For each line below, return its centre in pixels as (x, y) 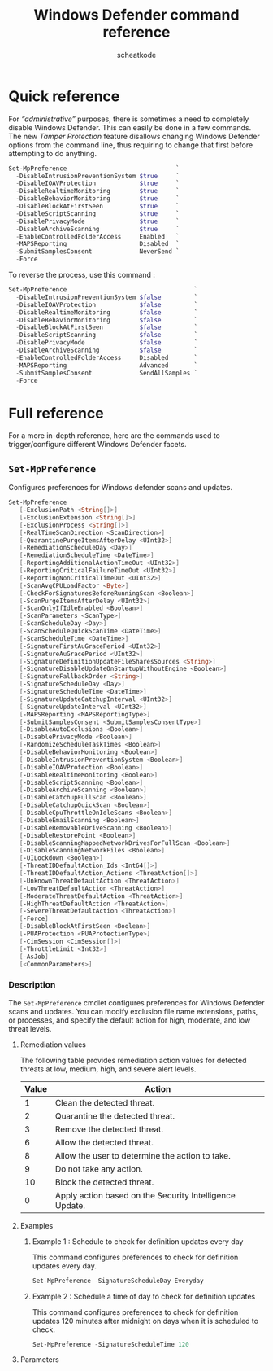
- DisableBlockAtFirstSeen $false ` (107, 327)
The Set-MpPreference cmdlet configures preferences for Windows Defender (136, 1002)
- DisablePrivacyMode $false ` (107, 343)
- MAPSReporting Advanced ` (107, 365)
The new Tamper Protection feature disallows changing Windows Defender (134, 136)
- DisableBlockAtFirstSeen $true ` (98, 206)
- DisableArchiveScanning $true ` (98, 229)
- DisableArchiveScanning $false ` (107, 350)
